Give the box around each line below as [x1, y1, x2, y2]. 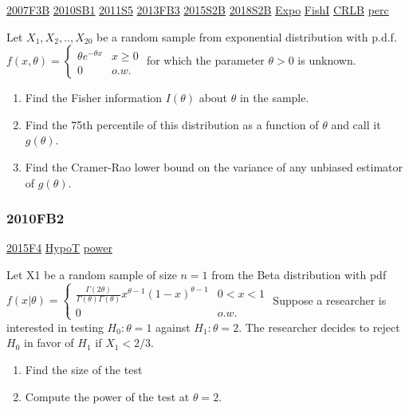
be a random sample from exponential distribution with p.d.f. [96, 28, 397, 45]
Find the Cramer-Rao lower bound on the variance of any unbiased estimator [25, 158, 403, 175]
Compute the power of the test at [25, 388, 190, 404]
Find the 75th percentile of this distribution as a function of [25, 116, 319, 132]
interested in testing [6, 318, 104, 335]
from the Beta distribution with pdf [211, 266, 387, 282]
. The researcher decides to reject [238, 318, 400, 335]
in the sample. [239, 89, 309, 106]
